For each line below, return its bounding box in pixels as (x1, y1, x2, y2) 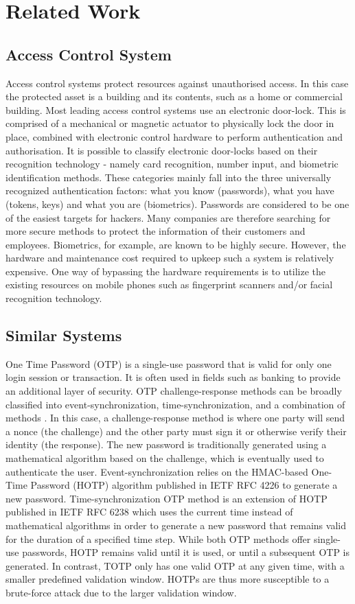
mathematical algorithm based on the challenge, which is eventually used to (5, 451, 324, 465)
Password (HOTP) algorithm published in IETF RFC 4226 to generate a (30, 478, 338, 492)
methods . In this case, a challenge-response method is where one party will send (5, 410, 345, 425)
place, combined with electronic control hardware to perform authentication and (5, 129, 343, 143)
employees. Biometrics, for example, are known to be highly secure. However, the (5, 237, 346, 251)
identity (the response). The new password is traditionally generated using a (5, 437, 327, 452)
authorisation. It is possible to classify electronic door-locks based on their (5, 143, 318, 157)
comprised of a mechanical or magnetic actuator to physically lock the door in (5, 116, 334, 130)
